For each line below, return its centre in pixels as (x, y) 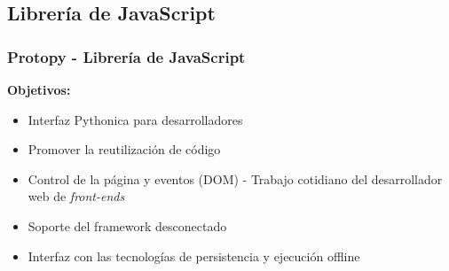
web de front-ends (76, 196)
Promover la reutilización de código (124, 149)
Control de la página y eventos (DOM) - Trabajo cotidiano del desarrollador (235, 178)
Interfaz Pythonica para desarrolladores (135, 119)
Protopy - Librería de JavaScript (126, 56)
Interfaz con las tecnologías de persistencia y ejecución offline (194, 256)
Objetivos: (39, 89)
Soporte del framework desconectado (127, 225)
